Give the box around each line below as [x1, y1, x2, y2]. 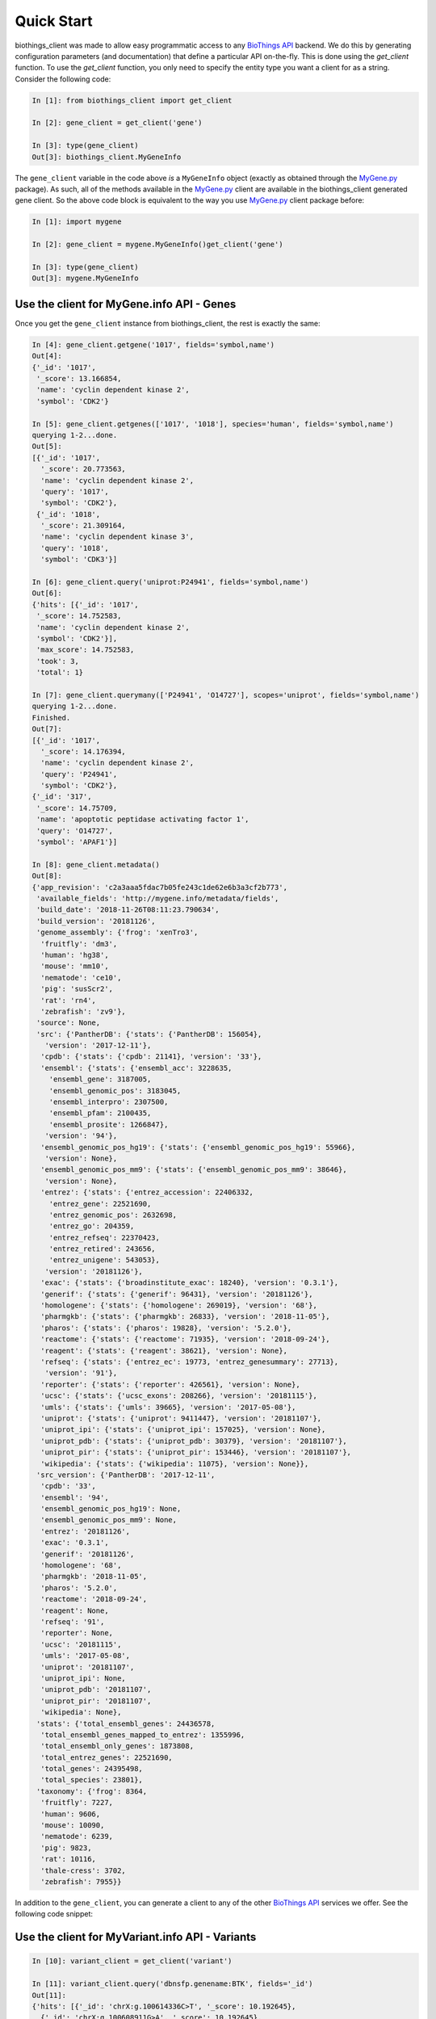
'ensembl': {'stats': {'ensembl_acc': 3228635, [40, 1063, 233, 1072]
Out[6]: [31, 589, 62, 598]
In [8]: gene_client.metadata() [31, 860, 161, 869]
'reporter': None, [40, 1628, 113, 1638]
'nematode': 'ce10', [40, 973, 122, 982]
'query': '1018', [40, 544, 109, 552]
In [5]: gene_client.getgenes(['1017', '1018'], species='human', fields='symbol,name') [31, 419, 395, 428]
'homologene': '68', [40, 1561, 122, 1570]
